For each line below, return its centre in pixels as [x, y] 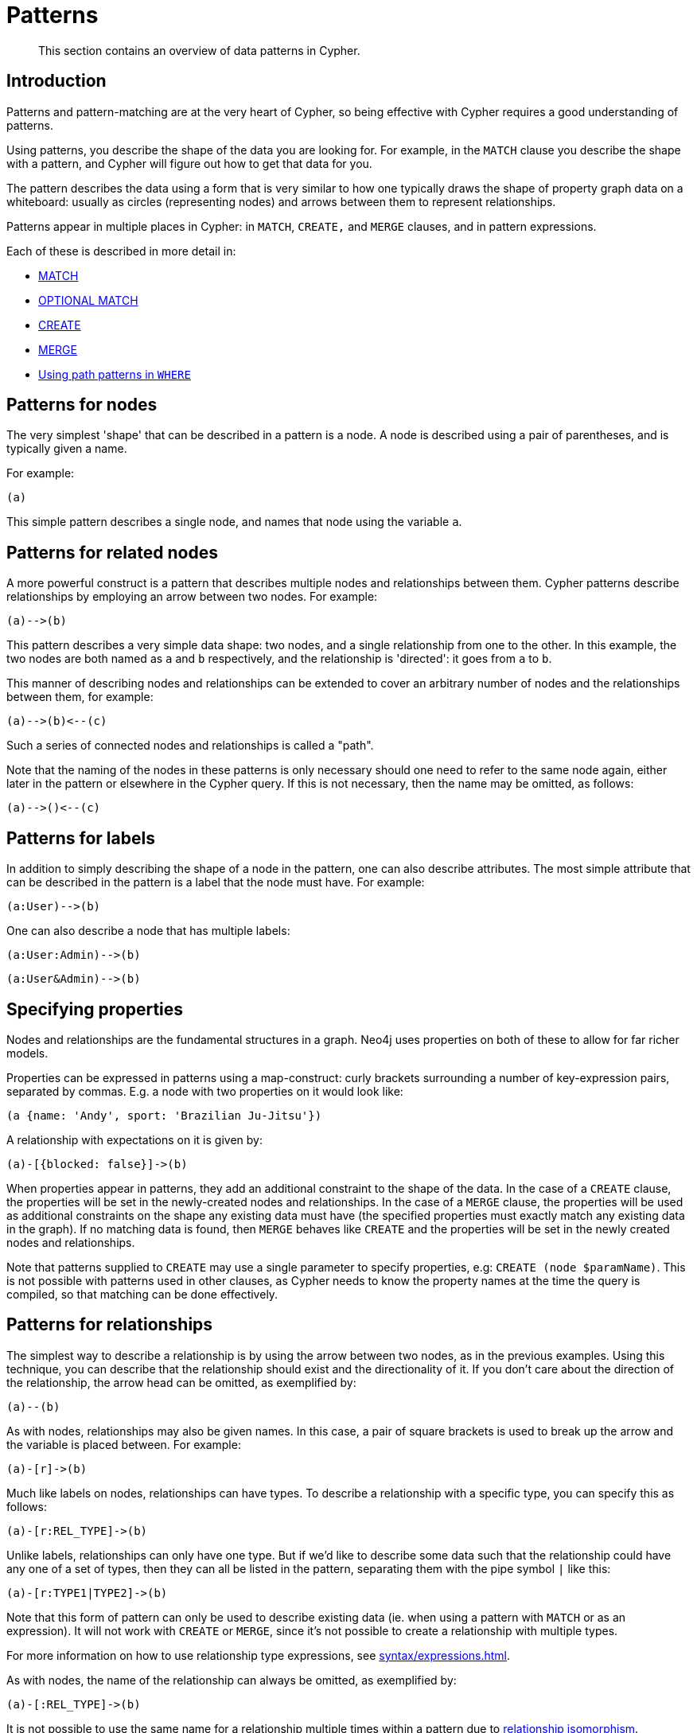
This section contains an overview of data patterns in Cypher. [199, 50]
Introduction [56, 81]
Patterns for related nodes [112, 552]
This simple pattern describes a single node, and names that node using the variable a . [234, 522]
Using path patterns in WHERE [115, 374]
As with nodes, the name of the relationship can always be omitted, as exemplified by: [232, 1680]
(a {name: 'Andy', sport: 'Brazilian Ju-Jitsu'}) [164, 1115]
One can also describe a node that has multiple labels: [148, 931]
